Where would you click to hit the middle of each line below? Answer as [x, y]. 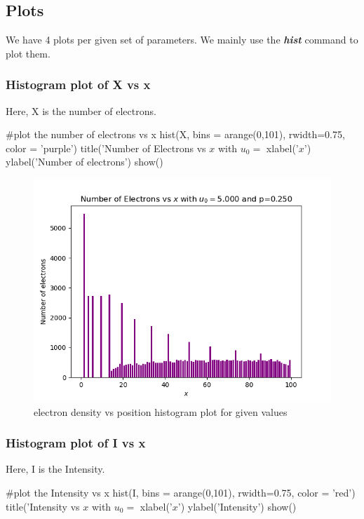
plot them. [28, 53]
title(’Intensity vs [43, 506]
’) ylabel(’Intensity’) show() [237, 506]
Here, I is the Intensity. [55, 469]
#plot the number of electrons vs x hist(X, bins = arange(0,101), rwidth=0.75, [175, 134]
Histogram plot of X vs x [78, 85]
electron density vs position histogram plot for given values [161, 411]
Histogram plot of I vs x [76, 443]
